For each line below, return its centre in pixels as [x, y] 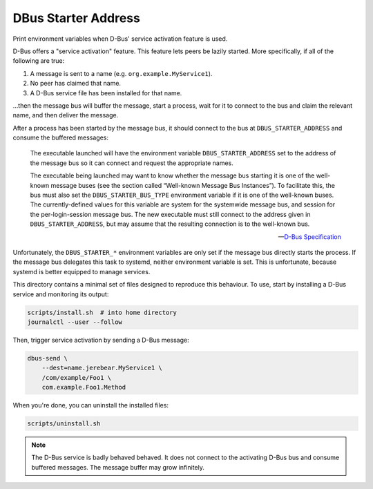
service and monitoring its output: [61, 294]
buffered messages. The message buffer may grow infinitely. [118, 467]
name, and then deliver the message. [66, 115]
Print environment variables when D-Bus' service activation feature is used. [120, 39]
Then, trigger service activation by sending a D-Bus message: [101, 340]
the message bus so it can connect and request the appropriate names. [132, 163]
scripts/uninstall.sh [64, 424]
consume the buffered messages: [61, 137]
